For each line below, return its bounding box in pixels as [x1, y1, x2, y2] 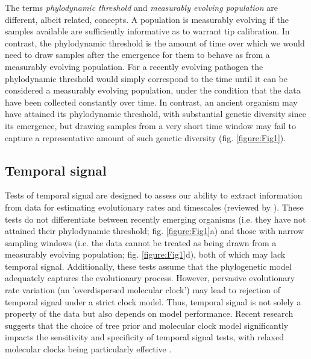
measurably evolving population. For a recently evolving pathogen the [5, 60, 263, 72]
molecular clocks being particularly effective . [5, 343, 172, 355]
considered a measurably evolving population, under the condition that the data [5, 84, 301, 97]
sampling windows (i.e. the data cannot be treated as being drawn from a [5, 236, 277, 249]
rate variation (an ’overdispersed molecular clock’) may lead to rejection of [5, 284, 280, 296]
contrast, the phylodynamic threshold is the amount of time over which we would [5, 36, 305, 49]
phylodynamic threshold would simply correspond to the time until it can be [5, 72, 287, 84]
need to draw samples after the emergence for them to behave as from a [5, 48, 270, 61]
